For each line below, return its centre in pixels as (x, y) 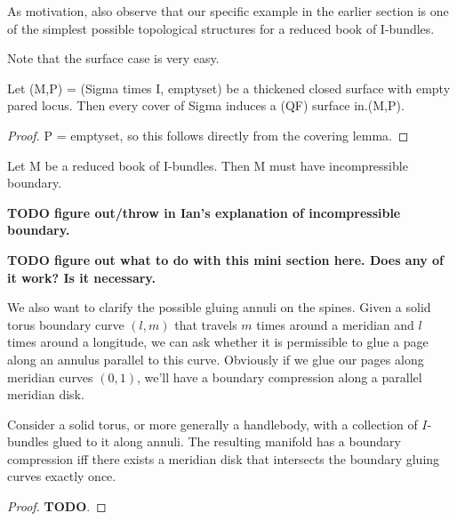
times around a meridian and (335, 324)
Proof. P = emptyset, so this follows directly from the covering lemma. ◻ (208, 135)
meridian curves (50, 377)
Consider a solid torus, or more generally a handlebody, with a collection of (212, 424)
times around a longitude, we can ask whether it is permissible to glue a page (218, 342)
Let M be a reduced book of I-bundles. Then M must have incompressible (208, 165)
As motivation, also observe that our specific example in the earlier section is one (228, 11)
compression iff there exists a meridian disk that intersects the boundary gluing (224, 458)
